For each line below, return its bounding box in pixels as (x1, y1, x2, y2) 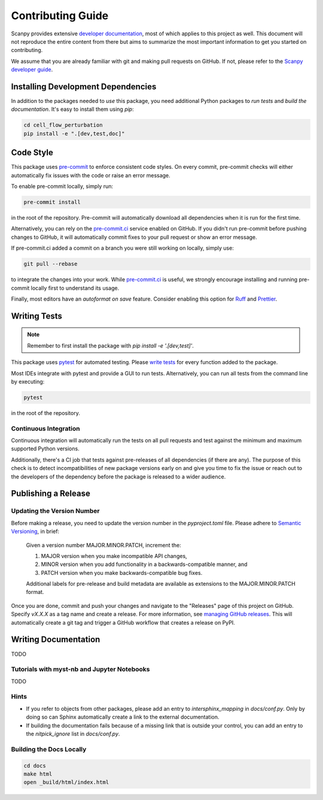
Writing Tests (11, 311, 63, 321)
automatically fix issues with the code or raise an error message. (11, 171, 170, 179)
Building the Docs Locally (11, 745, 87, 753)
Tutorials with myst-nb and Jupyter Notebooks (11, 665, 150, 674)
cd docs (23, 762, 46, 769)
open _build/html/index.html (23, 779, 109, 786)
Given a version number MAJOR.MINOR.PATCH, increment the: (26, 541, 182, 549)
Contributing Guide (11, 9, 109, 22)
